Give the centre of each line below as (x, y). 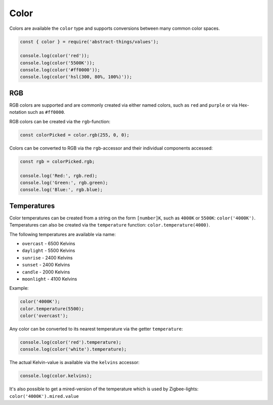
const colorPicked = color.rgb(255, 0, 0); (75, 135)
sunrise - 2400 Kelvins (47, 257)
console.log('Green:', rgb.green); (64, 183)
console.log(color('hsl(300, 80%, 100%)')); (76, 77)
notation (18, 112)
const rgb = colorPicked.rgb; (57, 161)
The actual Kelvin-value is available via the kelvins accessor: (75, 363)
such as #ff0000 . (46, 112)
